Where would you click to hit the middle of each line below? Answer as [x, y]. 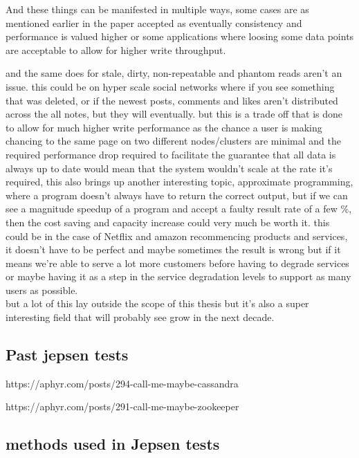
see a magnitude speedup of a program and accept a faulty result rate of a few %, [179, 209]
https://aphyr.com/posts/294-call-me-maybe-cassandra [122, 383]
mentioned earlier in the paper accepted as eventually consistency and [154, 22]
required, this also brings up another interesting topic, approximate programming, [179, 182]
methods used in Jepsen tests [113, 444]
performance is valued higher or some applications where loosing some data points [180, 36]
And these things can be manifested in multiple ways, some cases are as [157, 9]
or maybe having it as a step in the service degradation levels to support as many [178, 276]
